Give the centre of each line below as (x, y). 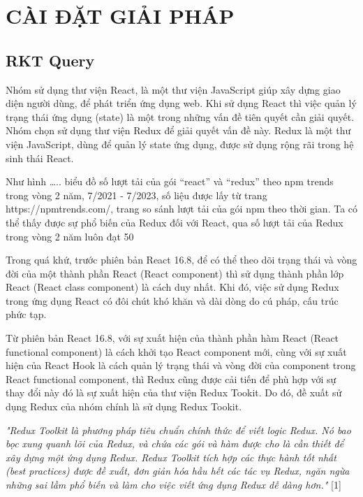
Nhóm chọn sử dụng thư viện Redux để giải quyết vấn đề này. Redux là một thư (178, 130)
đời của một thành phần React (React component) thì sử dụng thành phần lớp (175, 273)
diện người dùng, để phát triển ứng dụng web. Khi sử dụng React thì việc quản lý (181, 103)
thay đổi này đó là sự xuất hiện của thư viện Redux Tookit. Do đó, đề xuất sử (174, 392)
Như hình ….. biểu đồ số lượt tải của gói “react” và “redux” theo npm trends (170, 181)
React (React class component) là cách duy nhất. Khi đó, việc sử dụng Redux (172, 287)
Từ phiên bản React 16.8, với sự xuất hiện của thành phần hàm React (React (172, 338)
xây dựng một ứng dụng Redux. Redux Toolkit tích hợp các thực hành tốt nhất (171, 457)
